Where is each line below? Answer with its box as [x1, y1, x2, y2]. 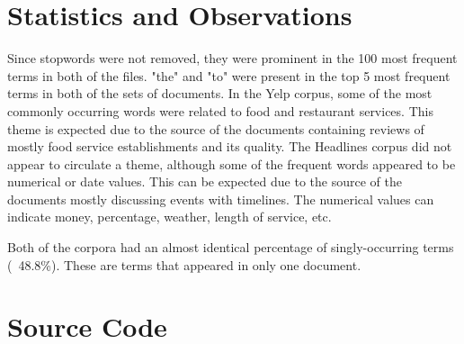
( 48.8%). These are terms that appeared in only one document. [7, 255, 361, 274]
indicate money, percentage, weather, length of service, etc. [7, 207, 332, 226]
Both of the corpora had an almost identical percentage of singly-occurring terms [7, 238, 454, 257]
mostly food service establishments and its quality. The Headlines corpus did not [7, 137, 452, 156]
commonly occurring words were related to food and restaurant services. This [7, 101, 433, 120]
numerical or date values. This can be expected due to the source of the [7, 172, 402, 191]
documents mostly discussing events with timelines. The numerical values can [7, 189, 434, 208]
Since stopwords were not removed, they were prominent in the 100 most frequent [7, 49, 458, 68]
